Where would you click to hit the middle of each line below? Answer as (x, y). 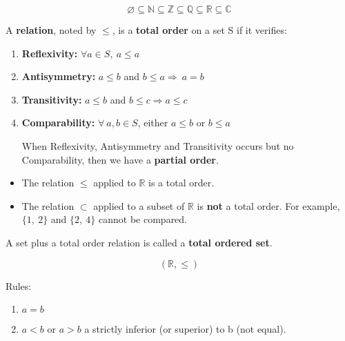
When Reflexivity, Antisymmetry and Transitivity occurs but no (158, 145)
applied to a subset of (139, 205)
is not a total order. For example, (268, 205)
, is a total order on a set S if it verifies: (199, 30)
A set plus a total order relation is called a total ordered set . (139, 242)
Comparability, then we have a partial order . (120, 159)
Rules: (19, 285)
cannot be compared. (143, 219)
